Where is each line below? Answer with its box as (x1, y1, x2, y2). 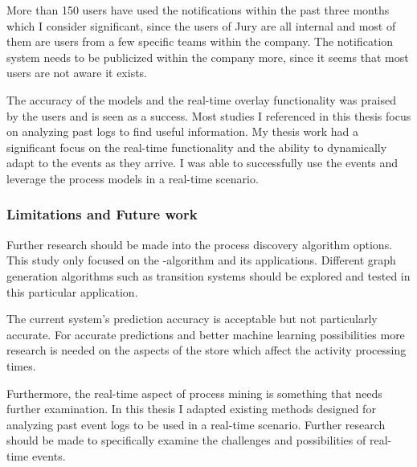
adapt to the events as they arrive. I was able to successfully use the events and (6, 154, 399, 171)
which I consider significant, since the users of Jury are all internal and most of (6, 17, 396, 34)
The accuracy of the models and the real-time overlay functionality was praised (6, 91, 396, 108)
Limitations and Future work (6, 204, 198, 224)
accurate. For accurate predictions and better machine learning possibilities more (6, 326, 405, 342)
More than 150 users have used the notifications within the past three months (6, 2, 390, 18)
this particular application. (6, 283, 138, 300)
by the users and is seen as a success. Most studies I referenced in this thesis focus (6, 107, 411, 124)
